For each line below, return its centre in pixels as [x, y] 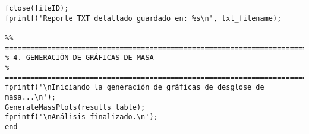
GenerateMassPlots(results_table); [75, 107]
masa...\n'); [30, 97]
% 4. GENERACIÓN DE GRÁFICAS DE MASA [79, 58]
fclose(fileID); [37, 8]
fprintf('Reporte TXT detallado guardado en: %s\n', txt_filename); [143, 18]
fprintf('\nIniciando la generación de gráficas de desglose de [135, 87]
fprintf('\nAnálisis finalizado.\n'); [81, 117]
